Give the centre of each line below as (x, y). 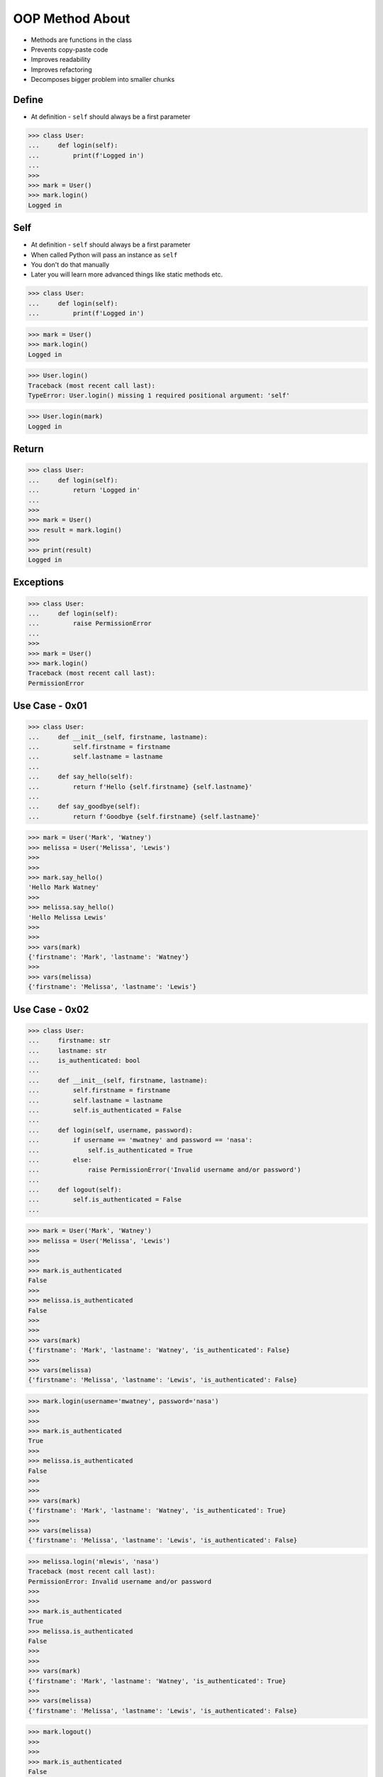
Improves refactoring (61, 69)
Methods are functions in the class (82, 40)
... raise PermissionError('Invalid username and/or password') (165, 1170)
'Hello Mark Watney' (63, 887)
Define (28, 100)
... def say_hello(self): (81, 777)
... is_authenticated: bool (84, 1060)
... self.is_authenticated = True (110, 1150)
